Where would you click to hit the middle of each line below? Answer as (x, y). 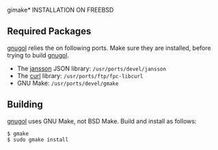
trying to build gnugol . (38, 55)
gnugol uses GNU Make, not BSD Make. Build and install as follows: (102, 121)
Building (25, 104)
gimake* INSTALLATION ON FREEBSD (60, 10)
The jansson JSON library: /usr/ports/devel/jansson (91, 68)
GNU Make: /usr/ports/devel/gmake (68, 83)
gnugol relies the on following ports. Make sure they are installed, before (109, 48)
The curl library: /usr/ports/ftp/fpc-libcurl (80, 75)
